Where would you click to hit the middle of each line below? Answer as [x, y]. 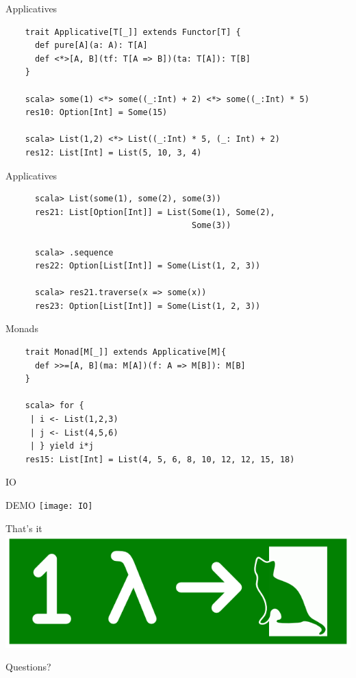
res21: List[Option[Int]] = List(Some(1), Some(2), [155, 212]
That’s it [24, 528]
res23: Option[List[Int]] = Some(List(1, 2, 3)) [148, 306]
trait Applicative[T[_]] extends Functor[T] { [133, 32]
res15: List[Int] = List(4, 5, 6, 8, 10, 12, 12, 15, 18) [160, 459]
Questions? [28, 667]
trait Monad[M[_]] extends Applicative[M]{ [126, 352]
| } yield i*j [62, 446]
